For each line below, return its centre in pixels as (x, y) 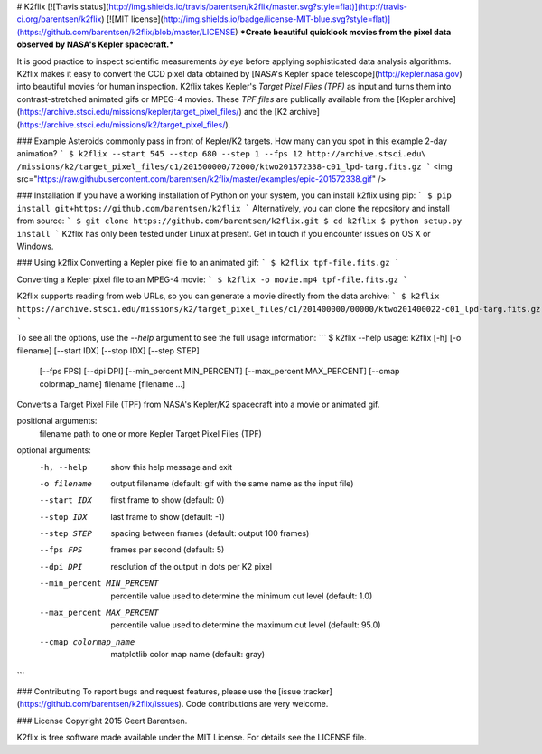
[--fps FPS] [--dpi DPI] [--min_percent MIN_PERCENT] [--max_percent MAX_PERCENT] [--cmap (220, 372)
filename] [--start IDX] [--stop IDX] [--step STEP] (108, 350)
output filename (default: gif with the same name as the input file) (232, 483)
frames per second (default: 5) (168, 550)
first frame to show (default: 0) (168, 500)
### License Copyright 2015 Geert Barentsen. (102, 721)
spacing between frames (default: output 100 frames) (210, 533)
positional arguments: (57, 421)
